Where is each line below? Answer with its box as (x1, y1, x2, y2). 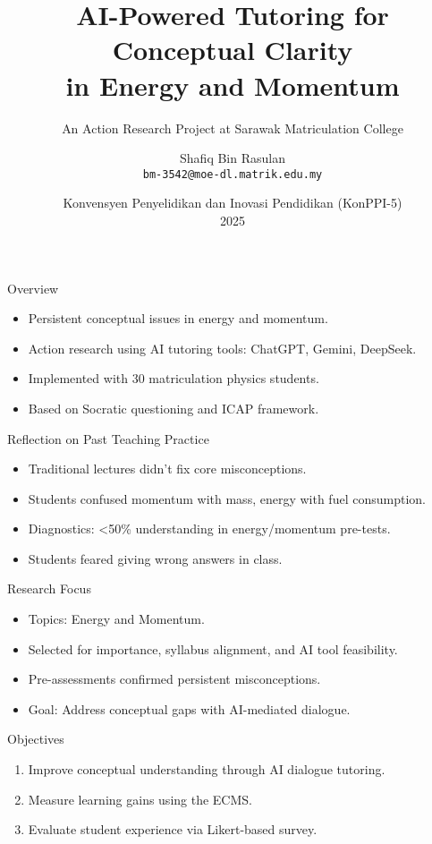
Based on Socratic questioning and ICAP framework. (28, 398, 319, 417)
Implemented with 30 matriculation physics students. (28, 369, 319, 388)
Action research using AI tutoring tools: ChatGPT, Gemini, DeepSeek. (28, 338, 417, 357)
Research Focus (7, 579, 91, 598)
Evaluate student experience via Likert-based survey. (28, 820, 318, 839)
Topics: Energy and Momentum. (28, 610, 205, 628)
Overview (7, 278, 59, 297)
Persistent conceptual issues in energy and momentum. (28, 309, 328, 328)
